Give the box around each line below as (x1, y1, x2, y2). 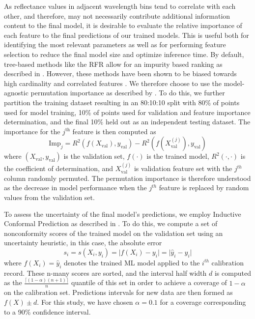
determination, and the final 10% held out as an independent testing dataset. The (4, 116, 251, 127)
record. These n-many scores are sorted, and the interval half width (4, 267, 207, 278)
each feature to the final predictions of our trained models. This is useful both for (4, 29, 249, 40)
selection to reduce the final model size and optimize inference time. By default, (4, 49, 244, 59)
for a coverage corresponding (160, 297, 246, 307)
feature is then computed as (72, 126, 156, 136)
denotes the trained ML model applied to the (63, 257, 200, 267)
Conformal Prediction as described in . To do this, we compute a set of (4, 218, 218, 229)
